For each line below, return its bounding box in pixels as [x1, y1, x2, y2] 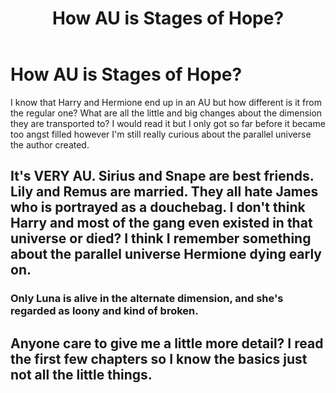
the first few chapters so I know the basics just [10, 350, 308, 367]
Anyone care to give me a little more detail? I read [10, 335, 324, 352]
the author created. [10, 138, 90, 151]
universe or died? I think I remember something [10, 230, 312, 247]
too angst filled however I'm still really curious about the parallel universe [10, 128, 312, 140]
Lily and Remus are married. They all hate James [10, 183, 319, 201]
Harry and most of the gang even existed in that [10, 215, 313, 232]
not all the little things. [10, 366, 153, 383]
